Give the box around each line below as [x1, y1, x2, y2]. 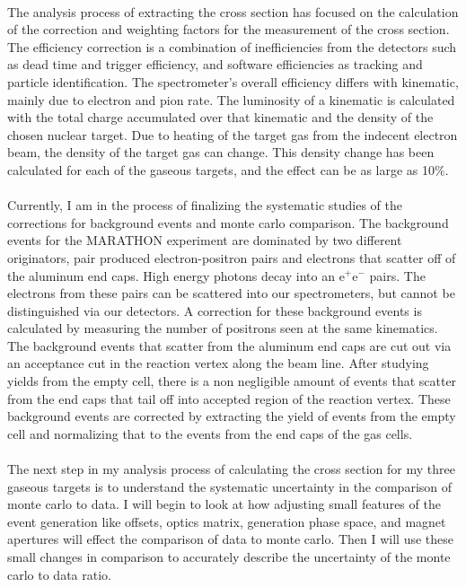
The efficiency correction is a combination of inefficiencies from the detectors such [7, 37, 457, 56]
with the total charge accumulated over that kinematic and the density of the [7, 108, 434, 127]
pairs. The [369, 266, 426, 285]
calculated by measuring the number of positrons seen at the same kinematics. [7, 319, 438, 337]
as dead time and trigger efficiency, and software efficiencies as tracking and [7, 55, 423, 74]
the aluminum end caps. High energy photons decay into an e [7, 266, 345, 285]
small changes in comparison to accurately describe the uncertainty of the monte [7, 548, 451, 565]
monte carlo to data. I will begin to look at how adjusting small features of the [7, 495, 441, 513]
